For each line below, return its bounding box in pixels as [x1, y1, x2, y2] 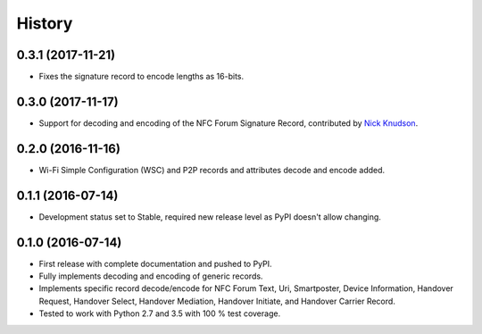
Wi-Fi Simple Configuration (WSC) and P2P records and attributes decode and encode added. [38, 164, 386, 175]
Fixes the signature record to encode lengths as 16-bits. [38, 71, 245, 82]
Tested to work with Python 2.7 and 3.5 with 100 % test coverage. [38, 308, 281, 319]
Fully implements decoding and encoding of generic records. [38, 271, 263, 281]
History [16, 13, 73, 33]
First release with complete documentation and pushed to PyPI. [38, 258, 272, 269]
